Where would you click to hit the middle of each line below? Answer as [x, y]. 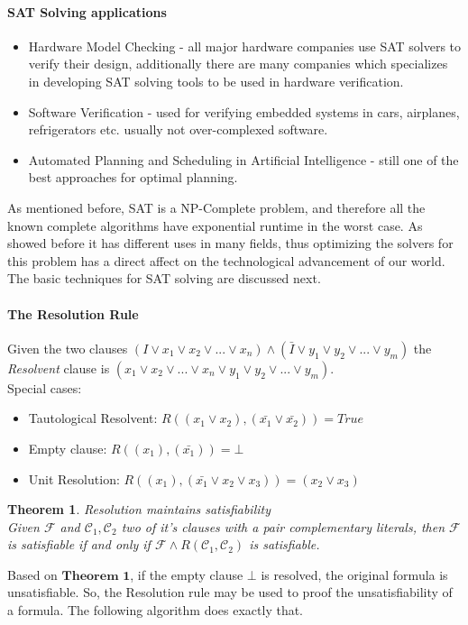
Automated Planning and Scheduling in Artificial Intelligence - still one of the [243, 159]
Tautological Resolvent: [93, 418]
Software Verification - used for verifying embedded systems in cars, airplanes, [244, 111]
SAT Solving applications [87, 11]
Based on [32, 574]
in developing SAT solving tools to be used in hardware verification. [216, 81]
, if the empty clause [187, 574]
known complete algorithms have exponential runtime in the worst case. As [215, 225]
